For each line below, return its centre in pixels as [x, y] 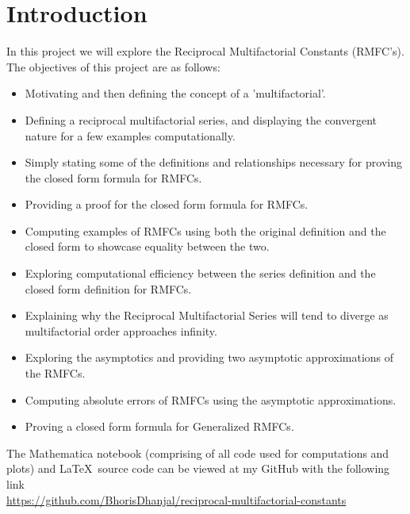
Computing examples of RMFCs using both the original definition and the [205, 230]
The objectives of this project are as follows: [113, 66]
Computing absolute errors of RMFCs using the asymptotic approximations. [211, 399]
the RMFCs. [55, 373]
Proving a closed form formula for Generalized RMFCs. [159, 426]
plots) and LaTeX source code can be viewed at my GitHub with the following [198, 468]
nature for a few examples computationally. [130, 135]
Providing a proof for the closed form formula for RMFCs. [167, 204]
